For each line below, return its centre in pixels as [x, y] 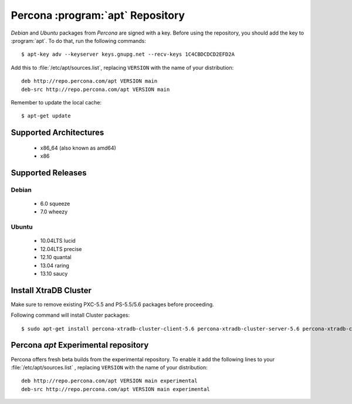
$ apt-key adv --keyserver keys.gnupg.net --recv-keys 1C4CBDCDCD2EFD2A [128, 55]
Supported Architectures [57, 133]
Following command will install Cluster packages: [70, 315]
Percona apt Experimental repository [80, 345]
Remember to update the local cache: [56, 102]
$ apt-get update [46, 116]
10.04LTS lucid [58, 241]
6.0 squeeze [55, 204]
